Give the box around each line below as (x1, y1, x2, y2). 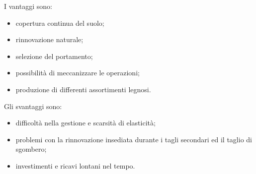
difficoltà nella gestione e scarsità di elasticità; (15, 117, 156, 128)
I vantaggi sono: (4, 1, 52, 11)
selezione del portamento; (15, 51, 93, 61)
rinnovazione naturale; (15, 34, 84, 45)
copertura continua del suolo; (15, 17, 104, 28)
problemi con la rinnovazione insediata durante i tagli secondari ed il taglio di (15, 134, 252, 144)
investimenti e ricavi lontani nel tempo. (15, 160, 135, 171)
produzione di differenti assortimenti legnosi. (15, 84, 151, 94)
